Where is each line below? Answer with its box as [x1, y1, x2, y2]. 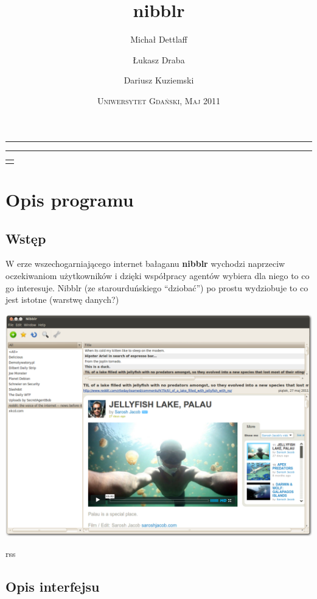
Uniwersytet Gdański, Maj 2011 [97, 94, 221, 107]
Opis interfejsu [5, 576, 100, 595]
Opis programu [5, 186, 134, 211]
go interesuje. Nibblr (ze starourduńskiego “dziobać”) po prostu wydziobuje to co [5, 281, 308, 294]
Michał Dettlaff [130, 33, 187, 46]
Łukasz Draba [133, 53, 185, 66]
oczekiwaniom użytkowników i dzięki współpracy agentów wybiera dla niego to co [5, 269, 310, 282]
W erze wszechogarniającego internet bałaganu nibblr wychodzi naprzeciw [5, 257, 285, 270]
